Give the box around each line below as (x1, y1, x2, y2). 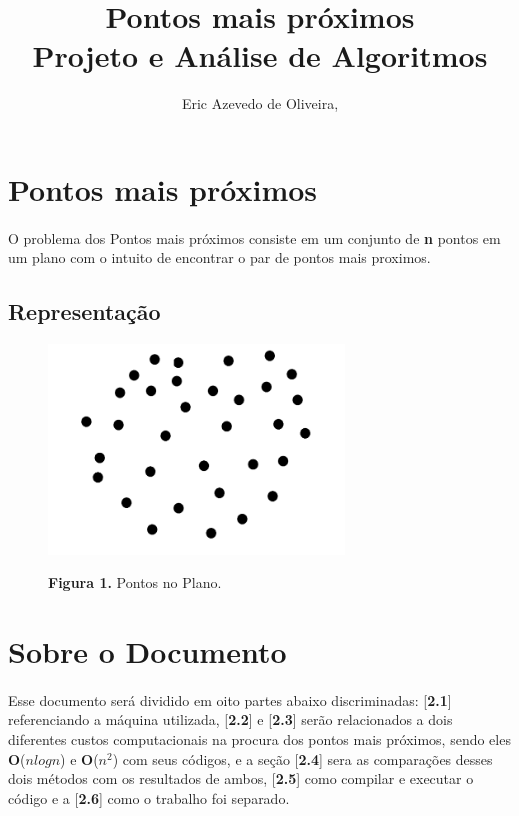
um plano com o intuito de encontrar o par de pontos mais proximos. (8, 247, 431, 268)
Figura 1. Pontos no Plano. (48, 572, 222, 593)
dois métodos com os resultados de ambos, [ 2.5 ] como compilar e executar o (8, 768, 474, 789)
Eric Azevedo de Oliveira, (181, 93, 339, 114)
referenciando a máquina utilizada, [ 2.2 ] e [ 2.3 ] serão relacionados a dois (8, 709, 453, 730)
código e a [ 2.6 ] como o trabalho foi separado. (8, 787, 290, 808)
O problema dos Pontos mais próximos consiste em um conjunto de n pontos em (8, 227, 501, 248)
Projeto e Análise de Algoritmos (32, 35, 488, 76)
